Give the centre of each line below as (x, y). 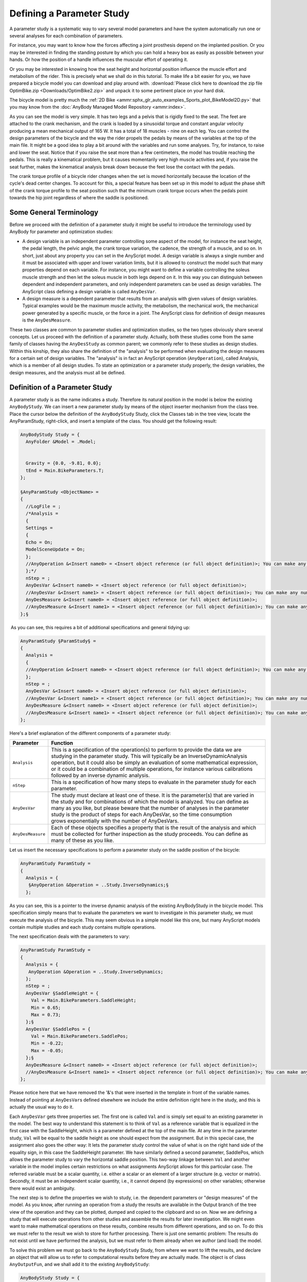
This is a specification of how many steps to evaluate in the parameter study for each (153, 782)
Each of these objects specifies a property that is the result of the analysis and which (153, 828)
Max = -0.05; (47, 1050)
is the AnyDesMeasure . (47, 320)
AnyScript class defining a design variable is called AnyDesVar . (89, 291)
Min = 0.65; (46, 1007)
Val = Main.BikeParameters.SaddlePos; (80, 1036)
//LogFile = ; (43, 506)
